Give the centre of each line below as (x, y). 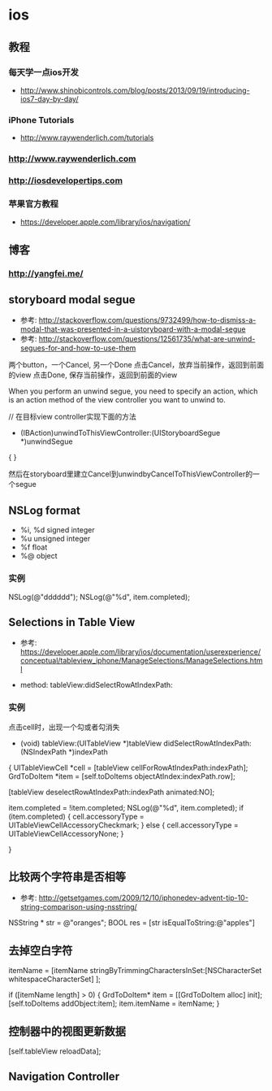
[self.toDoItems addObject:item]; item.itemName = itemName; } (114, 1004)
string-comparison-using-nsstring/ (79, 907)
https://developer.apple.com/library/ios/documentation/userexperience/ (140, 652)
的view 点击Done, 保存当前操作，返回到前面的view (93, 375)
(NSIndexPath (43, 752)
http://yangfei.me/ (46, 273)
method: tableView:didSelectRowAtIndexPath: (96, 685)
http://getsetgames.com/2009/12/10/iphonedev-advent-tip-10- (144, 898)
